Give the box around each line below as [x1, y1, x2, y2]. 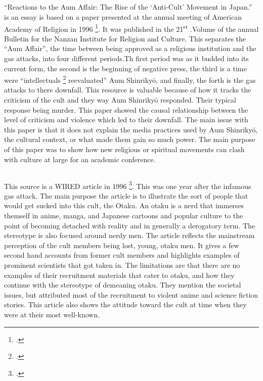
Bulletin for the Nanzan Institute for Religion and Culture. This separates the [4, 33, 246, 43]
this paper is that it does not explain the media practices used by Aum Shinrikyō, [4, 124, 258, 134]
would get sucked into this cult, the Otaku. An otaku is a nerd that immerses [4, 200, 244, 211]
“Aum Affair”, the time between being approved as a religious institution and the [4, 43, 256, 54]
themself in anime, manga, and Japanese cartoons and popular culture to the [4, 210, 243, 221]
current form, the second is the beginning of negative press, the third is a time [4, 63, 247, 73]
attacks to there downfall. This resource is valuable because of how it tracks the [4, 84, 251, 95]
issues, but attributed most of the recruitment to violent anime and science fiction [4, 289, 258, 300]
